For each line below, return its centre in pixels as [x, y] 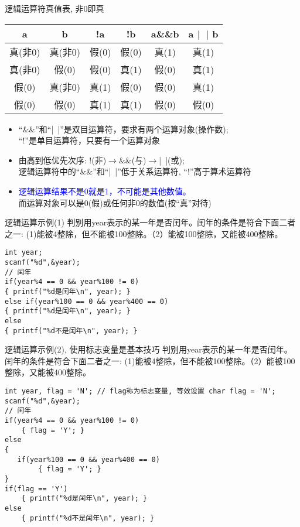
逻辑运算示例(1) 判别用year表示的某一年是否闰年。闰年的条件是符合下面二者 [150, 222]
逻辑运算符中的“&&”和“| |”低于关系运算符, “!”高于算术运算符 [135, 171]
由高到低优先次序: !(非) [62, 160]
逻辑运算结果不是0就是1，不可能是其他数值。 [105, 191]
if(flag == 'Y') [36, 489]
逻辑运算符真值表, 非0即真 [54, 8]
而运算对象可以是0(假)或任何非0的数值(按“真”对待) [115, 202]
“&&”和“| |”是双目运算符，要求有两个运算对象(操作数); [123, 129]
